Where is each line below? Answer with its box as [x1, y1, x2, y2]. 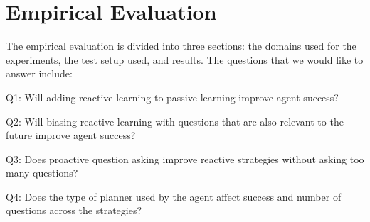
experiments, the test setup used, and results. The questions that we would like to [6, 52, 364, 67]
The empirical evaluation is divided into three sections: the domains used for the [6, 38, 356, 53]
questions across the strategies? [6, 203, 142, 218]
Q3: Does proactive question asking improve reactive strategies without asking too [6, 151, 364, 166]
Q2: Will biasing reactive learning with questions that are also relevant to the [6, 113, 344, 128]
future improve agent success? [6, 128, 136, 143]
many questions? [6, 165, 78, 180]
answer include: [6, 66, 73, 81]
